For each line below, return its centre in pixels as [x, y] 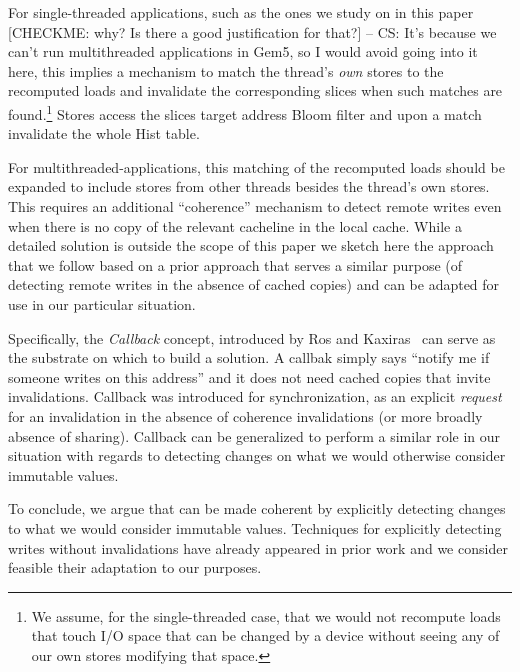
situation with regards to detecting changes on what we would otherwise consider [257, 455]
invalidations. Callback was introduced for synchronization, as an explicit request [255, 396]
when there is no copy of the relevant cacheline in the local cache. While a [235, 225]
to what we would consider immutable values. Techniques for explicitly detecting [255, 527]
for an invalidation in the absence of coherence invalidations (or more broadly [245, 415]
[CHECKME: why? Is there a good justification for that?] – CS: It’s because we [252, 31]
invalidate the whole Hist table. [104, 133]
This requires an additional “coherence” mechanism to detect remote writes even [255, 206]
